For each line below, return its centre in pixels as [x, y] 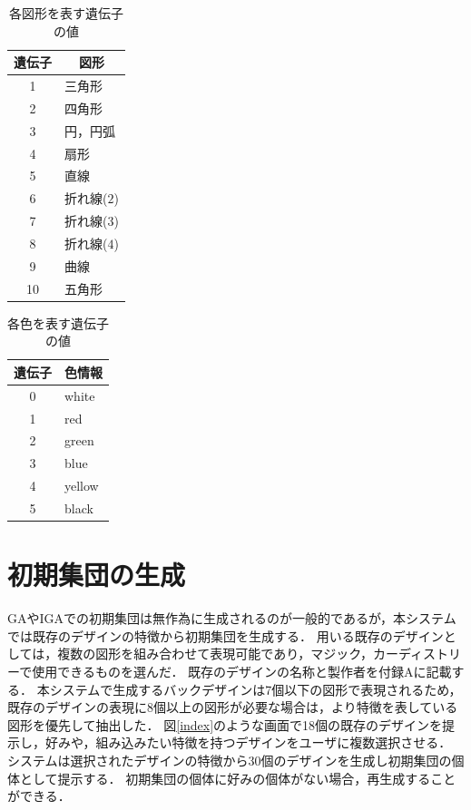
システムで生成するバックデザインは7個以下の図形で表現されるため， [255, 689]
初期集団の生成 [97, 575]
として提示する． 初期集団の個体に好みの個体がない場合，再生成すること [238, 778]
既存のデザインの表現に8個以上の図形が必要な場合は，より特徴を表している [233, 707]
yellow [82, 486]
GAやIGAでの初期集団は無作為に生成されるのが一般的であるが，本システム [232, 618]
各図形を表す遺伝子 [66, 13]
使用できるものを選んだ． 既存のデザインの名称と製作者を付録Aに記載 [242, 671]
